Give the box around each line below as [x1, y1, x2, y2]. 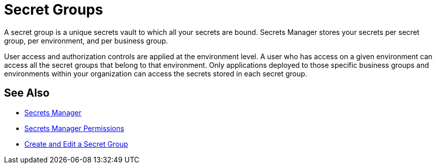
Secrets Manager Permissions [24, 123, 125, 133]
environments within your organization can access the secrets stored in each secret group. [4, 69, 307, 78]
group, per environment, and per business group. [4, 36, 168, 45]
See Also [4, 87, 50, 100]
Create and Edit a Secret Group [24, 139, 128, 148]
